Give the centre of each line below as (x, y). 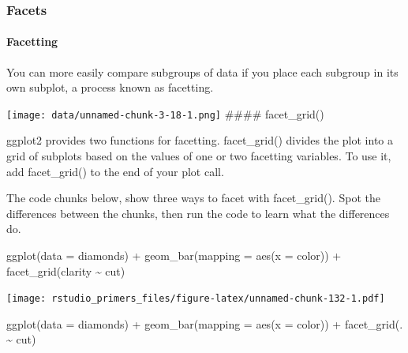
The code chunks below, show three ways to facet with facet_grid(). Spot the (193, 198)
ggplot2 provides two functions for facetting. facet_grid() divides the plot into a (200, 140)
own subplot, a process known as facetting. (110, 87)
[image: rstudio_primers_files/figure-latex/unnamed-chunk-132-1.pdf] (196, 299)
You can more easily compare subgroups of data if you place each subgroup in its (202, 71)
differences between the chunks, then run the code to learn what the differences (198, 213)
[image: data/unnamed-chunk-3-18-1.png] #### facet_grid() (165, 113)
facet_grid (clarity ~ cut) (66, 270)
